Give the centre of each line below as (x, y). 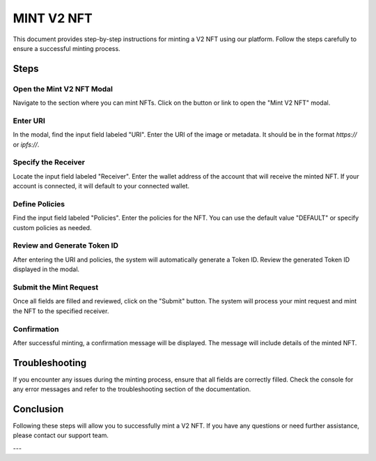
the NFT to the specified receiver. (61, 311)
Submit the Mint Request (56, 287)
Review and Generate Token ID (65, 245)
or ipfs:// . (26, 144)
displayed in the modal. (46, 269)
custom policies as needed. (52, 227)
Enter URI (29, 121)
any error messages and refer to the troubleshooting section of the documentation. (132, 389)
